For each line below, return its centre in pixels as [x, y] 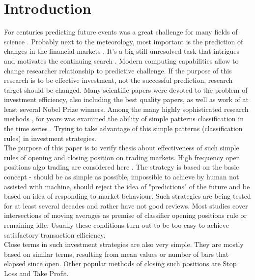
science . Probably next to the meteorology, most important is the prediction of [124, 41]
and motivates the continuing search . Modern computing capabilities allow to [121, 60]
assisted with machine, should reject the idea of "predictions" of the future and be [127, 186]
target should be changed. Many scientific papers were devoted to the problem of [126, 89]
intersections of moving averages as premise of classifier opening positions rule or [126, 215]
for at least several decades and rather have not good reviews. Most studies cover [126, 205]
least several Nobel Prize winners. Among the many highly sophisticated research [126, 109]
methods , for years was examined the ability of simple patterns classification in [124, 119]
